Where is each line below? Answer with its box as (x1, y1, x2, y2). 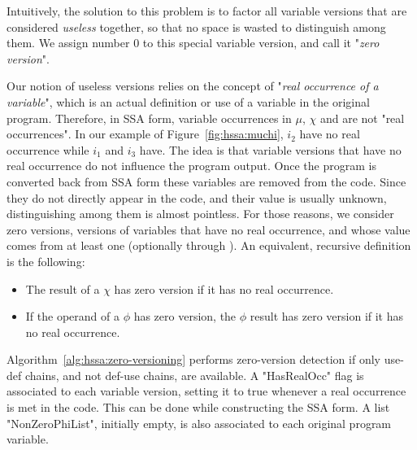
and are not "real (319, 109, 405, 126)
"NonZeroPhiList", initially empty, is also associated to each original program (7, 414, 392, 431)
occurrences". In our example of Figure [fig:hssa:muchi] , (7, 125, 284, 142)
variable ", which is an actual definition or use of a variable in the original (7, 93, 370, 110)
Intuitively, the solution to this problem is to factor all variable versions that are (7, 2, 407, 19)
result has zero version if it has (250, 308, 404, 325)
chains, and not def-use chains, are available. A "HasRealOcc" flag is (24, 366, 364, 383)
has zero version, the (133, 308, 237, 325)
